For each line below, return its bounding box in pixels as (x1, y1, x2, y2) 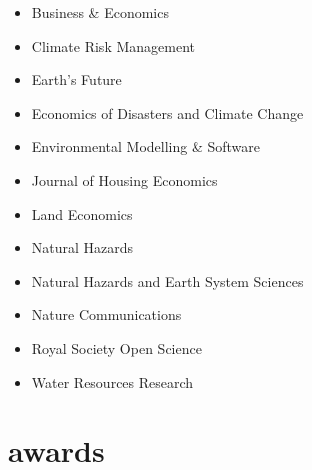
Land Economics (31, 203, 133, 224)
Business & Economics (31, 2, 169, 22)
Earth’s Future (31, 69, 122, 90)
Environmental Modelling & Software (31, 136, 260, 157)
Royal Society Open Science (31, 337, 202, 358)
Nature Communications (31, 304, 182, 325)
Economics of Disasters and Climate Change (31, 102, 304, 123)
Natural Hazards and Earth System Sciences (31, 270, 304, 291)
